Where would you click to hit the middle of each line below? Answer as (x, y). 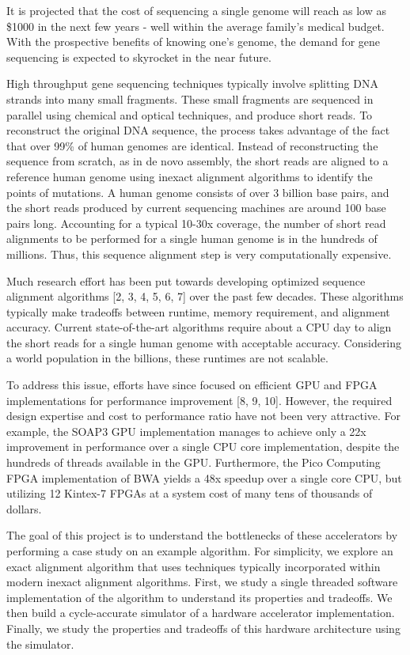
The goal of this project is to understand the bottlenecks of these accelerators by (202, 535)
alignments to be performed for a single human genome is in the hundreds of (192, 239)
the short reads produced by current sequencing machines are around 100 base (196, 208)
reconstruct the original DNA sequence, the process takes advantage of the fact (198, 130)
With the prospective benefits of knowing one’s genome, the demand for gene (194, 42)
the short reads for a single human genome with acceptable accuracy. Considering (204, 342)
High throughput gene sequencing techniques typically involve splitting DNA (192, 83)
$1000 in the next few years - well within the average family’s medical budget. (196, 26)
